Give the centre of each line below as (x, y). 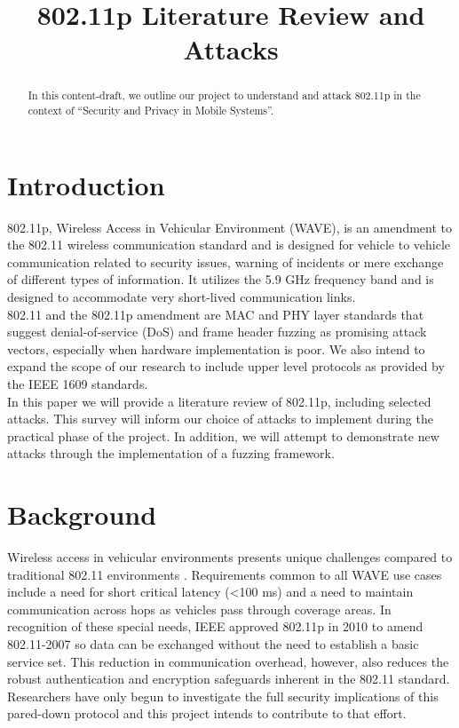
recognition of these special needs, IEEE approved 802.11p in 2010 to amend (215, 626)
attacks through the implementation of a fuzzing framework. (171, 453)
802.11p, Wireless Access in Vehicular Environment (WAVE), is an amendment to (229, 227)
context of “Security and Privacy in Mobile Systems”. (151, 111)
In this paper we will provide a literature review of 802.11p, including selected (219, 401)
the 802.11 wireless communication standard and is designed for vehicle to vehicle (229, 245)
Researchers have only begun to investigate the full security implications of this (223, 696)
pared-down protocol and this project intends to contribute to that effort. (207, 713)
